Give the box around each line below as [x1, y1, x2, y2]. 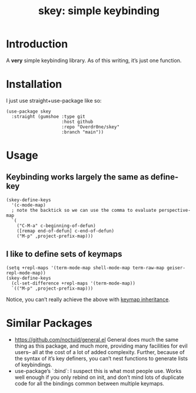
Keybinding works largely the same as [6, 172, 149, 182]
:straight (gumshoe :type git [11, 113, 85, 119]
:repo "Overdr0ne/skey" [61, 124, 119, 130]
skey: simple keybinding [38, 4, 160, 18]
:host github [61, 119, 94, 125]
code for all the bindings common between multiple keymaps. [14, 379, 165, 387]
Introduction [6, 37, 68, 51]
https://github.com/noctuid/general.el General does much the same [14, 336, 178, 343]
